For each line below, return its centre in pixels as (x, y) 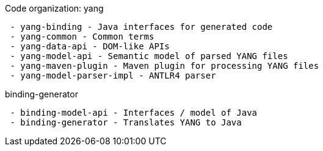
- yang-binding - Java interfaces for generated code (141, 27)
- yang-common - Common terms (82, 37)
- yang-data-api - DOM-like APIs (90, 46)
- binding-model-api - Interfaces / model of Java (134, 113)
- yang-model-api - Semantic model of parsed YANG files (149, 56)
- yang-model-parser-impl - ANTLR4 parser (113, 75)
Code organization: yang (54, 8)
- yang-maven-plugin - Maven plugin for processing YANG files (165, 66)
